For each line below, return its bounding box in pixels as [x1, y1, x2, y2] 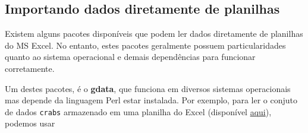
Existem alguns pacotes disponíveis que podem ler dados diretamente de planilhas [5, 27, 303, 40]
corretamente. [5, 62, 55, 74]
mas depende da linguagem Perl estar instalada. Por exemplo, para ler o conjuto [5, 94, 297, 106]
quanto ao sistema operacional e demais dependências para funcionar [5, 50, 256, 63]
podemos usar [5, 117, 55, 129]
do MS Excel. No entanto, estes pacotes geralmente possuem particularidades [5, 39, 286, 51]
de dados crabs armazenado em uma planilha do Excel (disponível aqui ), [5, 105, 272, 118]
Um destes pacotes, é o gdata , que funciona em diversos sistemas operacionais [5, 82, 291, 94]
